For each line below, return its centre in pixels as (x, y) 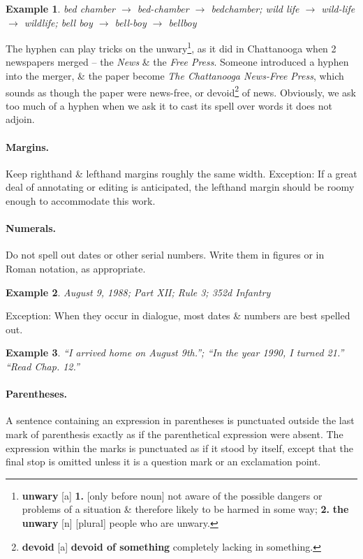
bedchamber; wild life (255, 8)
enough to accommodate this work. (81, 201)
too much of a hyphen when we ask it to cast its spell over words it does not (169, 105)
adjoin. (20, 119)
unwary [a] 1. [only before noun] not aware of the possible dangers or (172, 495)
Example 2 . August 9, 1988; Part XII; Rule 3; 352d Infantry (138, 292)
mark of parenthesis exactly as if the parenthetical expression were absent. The (175, 434)
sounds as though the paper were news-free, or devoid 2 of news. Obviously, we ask (181, 91)
